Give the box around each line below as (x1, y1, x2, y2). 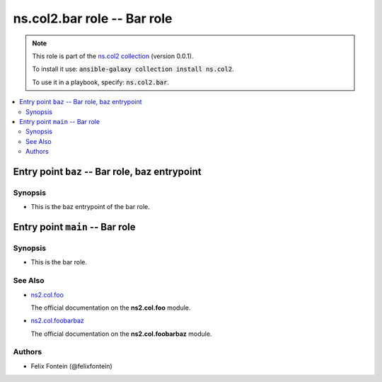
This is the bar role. (30, 258, 88, 266)
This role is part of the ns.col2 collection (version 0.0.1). (32, 52, 194, 60)
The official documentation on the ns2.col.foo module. (30, 303, 191, 312)
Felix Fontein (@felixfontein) (30, 361, 112, 370)
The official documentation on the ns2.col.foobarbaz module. (30, 330, 212, 338)
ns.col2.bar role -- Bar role (13, 11, 173, 26)
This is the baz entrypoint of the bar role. (30, 203, 150, 211)
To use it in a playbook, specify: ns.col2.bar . (32, 78, 170, 86)
